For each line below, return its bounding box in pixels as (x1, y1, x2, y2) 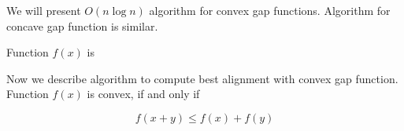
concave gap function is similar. (6, 17, 158, 34)
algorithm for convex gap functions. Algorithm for (149, 2, 391, 18)
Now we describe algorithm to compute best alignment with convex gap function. (6, 70, 398, 86)
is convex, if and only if (87, 86, 200, 102)
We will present (6, 2, 81, 18)
